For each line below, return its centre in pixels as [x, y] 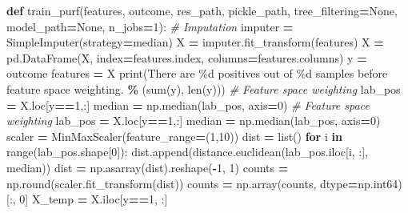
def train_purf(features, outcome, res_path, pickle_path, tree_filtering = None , [202, 10]
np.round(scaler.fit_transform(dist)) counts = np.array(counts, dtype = [182, 183]
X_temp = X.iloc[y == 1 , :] [100, 199]
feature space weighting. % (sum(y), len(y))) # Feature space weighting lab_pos [204, 88]
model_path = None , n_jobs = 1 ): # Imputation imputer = [150, 26]
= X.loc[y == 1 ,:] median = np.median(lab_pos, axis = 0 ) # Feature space [188, 104]
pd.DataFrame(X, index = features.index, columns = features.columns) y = [187, 57]
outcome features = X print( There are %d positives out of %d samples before [197, 73]
